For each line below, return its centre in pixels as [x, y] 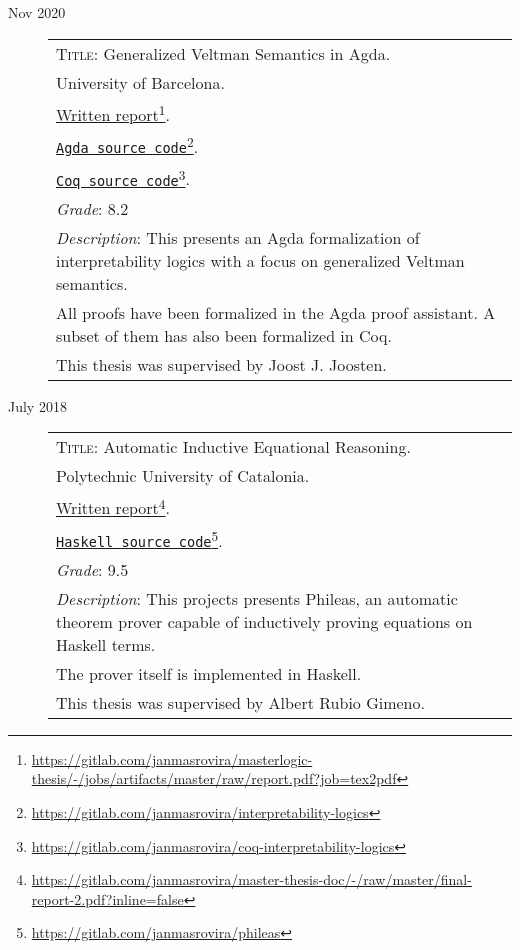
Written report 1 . [113, 112]
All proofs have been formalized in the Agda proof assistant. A [276, 312]
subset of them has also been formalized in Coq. [224, 335]
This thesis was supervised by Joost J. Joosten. [221, 364]
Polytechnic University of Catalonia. [183, 476]
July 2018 [37, 405]
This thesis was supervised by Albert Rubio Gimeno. [240, 702]
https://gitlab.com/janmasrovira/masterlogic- [172, 758]
